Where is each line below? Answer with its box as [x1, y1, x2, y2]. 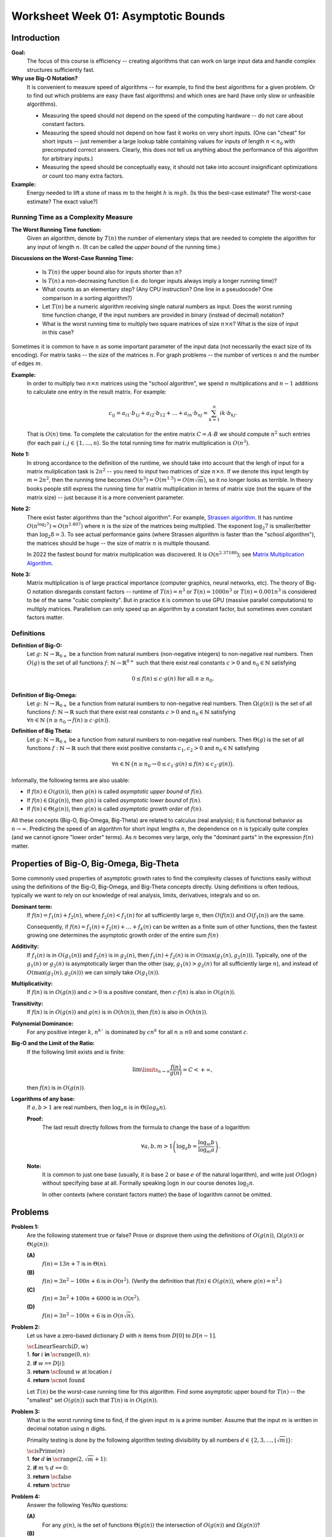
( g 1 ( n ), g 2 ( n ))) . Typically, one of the [214, 951, 307, 960]
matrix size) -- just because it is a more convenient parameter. [26, 494, 184, 501]
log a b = [176, 1143, 197, 1152]
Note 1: [11, 451, 30, 458]
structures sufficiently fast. [26, 66, 95, 73]
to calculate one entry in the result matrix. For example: [26, 388, 167, 396]
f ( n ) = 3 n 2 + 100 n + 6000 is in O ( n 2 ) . [42, 1294, 141, 1302]
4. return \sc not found [26, 1377, 85, 1384]
